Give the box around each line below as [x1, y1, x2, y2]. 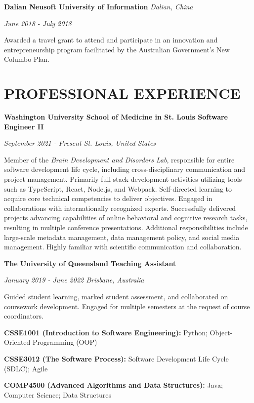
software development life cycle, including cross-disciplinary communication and [4, 164, 246, 174]
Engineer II [4, 121, 44, 131]
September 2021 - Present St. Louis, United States [4, 138, 156, 148]
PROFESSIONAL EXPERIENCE [4, 83, 241, 103]
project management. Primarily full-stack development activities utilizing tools [4, 174, 242, 184]
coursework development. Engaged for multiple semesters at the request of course [4, 301, 250, 311]
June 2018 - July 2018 [4, 18, 72, 28]
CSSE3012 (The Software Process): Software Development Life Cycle [4, 353, 229, 363]
